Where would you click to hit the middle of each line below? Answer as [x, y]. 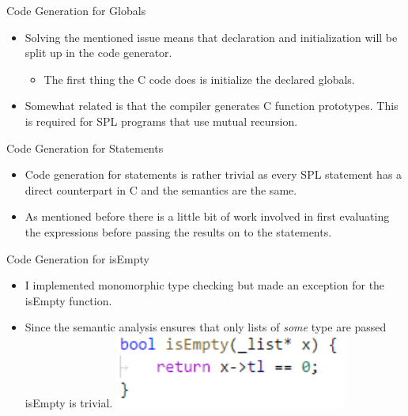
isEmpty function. [68, 300]
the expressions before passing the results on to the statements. [178, 231]
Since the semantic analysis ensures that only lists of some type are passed [206, 327]
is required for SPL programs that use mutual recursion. [161, 121]
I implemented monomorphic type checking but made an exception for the [205, 285]
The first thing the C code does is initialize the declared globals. [199, 79]
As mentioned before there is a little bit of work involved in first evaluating [207, 216]
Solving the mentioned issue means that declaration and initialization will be [211, 37]
